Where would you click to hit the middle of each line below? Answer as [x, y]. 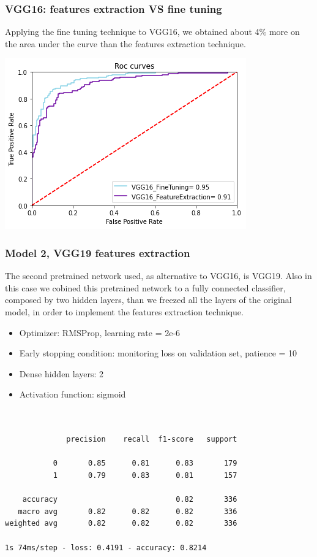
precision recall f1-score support [152, 440]
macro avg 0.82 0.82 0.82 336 [128, 511]
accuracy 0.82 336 [130, 500]
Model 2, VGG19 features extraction [98, 252]
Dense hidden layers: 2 [62, 373]
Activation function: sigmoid [73, 394]
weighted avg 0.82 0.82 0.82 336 [121, 524]
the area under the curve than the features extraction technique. [125, 43]
